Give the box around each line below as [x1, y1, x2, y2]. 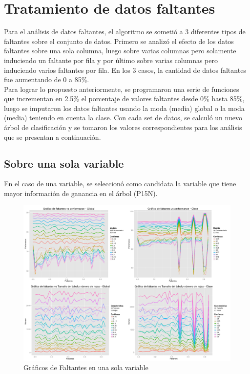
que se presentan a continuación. [4, 132, 101, 142]
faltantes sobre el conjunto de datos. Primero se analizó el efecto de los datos [4, 36, 234, 46]
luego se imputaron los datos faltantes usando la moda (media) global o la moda [4, 103, 245, 113]
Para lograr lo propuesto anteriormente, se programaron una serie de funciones [4, 84, 239, 94]
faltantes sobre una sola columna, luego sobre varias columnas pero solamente [4, 45, 236, 56]
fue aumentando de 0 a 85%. [4, 74, 89, 85]
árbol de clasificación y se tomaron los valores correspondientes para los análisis [4, 122, 242, 132]
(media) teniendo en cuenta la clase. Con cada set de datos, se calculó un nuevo [4, 112, 242, 123]
